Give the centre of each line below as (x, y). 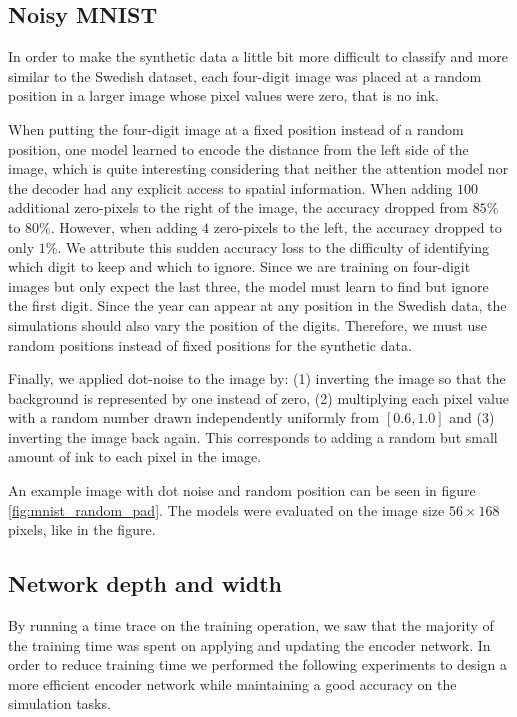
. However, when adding (124, 226)
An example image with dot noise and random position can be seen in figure (242, 490)
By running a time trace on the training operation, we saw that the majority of (251, 625)
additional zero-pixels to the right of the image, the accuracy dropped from (238, 207)
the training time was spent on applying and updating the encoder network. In (249, 644)
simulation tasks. (59, 703)
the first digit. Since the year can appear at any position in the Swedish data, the (257, 305)
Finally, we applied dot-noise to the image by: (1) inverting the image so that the (257, 378)
